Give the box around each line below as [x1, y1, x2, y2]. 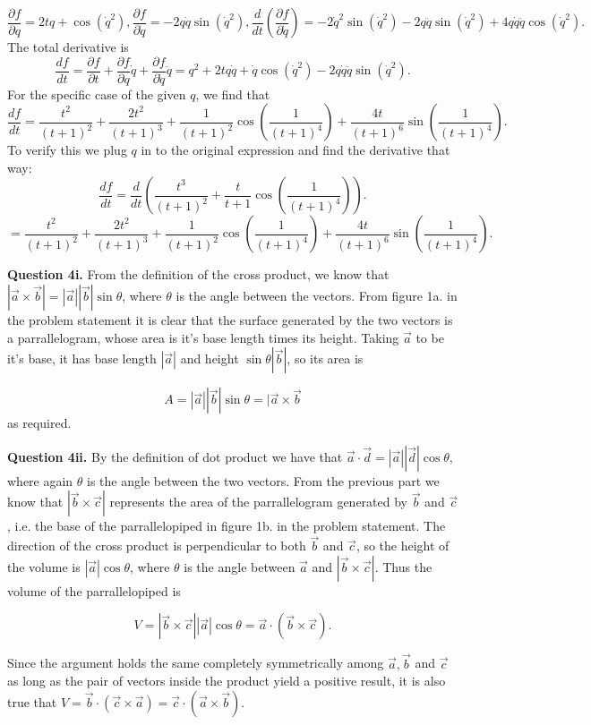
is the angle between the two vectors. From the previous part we [87, 471, 440, 490]
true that [7, 692, 57, 711]
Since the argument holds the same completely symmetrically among [7, 653, 384, 672]
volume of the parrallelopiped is [7, 581, 181, 600]
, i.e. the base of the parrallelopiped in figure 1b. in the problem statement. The [7, 516, 446, 535]
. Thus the [374, 557, 433, 576]
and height [180, 349, 239, 368]
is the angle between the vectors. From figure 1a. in [176, 286, 458, 305]
